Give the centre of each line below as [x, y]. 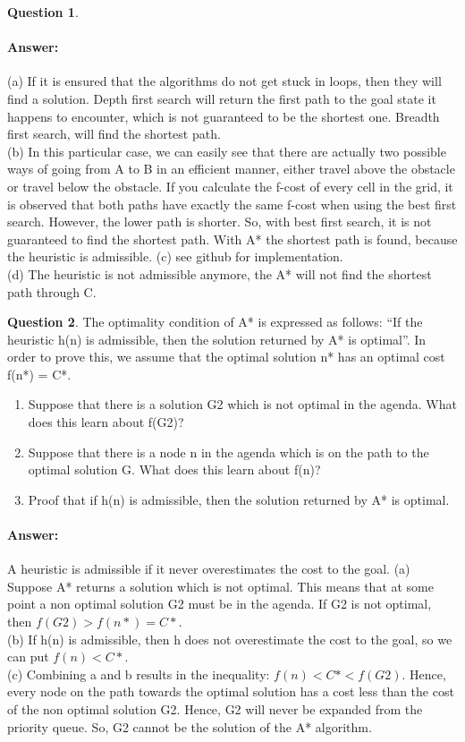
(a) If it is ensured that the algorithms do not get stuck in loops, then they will [224, 81]
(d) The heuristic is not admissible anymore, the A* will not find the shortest [220, 273]
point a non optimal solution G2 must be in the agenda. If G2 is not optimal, [220, 604]
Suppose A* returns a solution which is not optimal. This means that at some [220, 586]
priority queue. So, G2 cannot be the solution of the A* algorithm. [190, 726]
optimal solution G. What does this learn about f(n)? [174, 469]
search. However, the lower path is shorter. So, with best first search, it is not [220, 222]
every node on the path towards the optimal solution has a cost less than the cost [231, 691]
